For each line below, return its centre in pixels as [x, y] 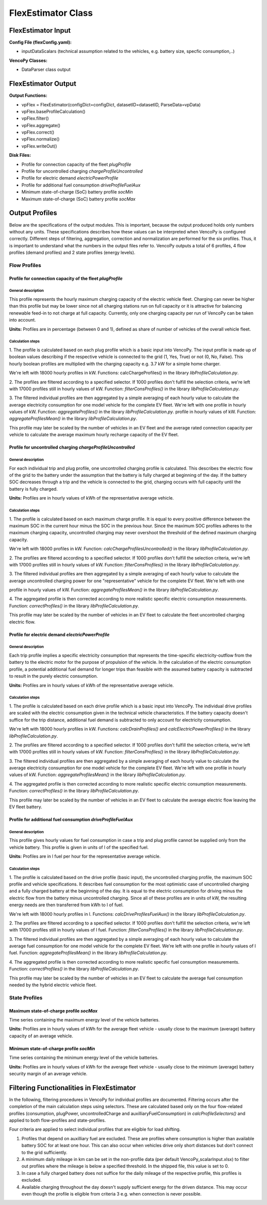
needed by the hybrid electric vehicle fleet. [53, 985]
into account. [22, 320]
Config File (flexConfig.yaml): [40, 43]
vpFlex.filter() [35, 118]
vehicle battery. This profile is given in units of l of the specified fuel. [79, 847]
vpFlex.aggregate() [41, 125]
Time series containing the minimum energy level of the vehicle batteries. [84, 1058]
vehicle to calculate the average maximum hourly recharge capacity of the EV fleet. [94, 435]
